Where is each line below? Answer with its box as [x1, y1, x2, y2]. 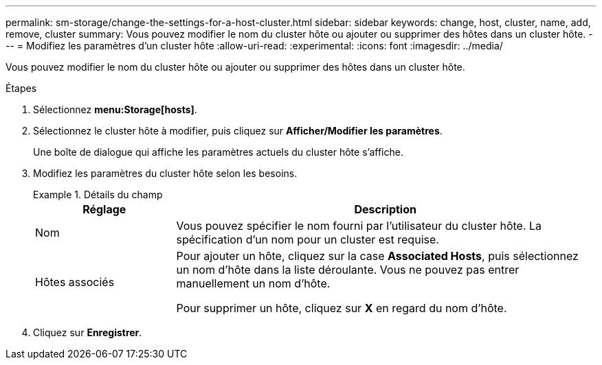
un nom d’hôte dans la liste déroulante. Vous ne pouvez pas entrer [176, 263, 520, 276]
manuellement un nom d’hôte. [176, 276, 331, 290]
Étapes [5, 82, 37, 94]
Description [354, 202, 416, 216]
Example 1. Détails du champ [33, 189, 163, 200]
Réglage [82, 202, 126, 216]
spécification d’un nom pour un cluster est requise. [176, 233, 439, 246]
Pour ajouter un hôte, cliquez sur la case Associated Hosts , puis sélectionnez [176, 249, 579, 263]
